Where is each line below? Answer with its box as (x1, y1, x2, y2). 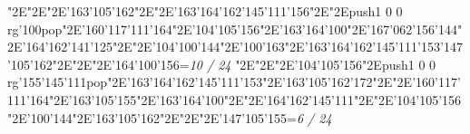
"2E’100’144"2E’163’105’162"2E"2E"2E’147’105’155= (7, 108, 297, 127)
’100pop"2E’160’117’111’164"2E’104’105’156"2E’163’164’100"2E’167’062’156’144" (18, 19, 463, 38)
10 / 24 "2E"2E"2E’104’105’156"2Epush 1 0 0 (189, 54, 436, 73)
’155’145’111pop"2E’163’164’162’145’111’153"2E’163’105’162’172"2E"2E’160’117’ (18, 72, 461, 91)
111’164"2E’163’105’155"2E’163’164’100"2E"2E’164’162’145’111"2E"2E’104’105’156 (7, 90, 462, 109)
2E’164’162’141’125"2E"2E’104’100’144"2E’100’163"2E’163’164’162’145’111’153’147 (7, 37, 463, 56)
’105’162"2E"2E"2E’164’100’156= (7, 54, 190, 73)
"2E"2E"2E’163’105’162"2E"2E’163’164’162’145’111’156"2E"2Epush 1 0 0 (7, 2, 403, 20)
